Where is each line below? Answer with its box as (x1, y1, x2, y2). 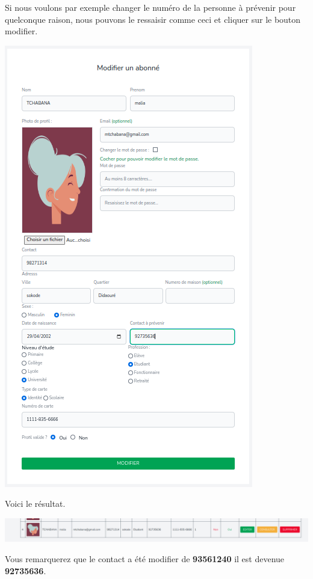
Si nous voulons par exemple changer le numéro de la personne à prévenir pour (5, 1, 296, 13)
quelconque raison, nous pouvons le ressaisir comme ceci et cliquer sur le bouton (5, 13, 301, 25)
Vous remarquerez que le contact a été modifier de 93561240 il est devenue (5, 552, 285, 565)
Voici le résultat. (5, 497, 66, 510)
